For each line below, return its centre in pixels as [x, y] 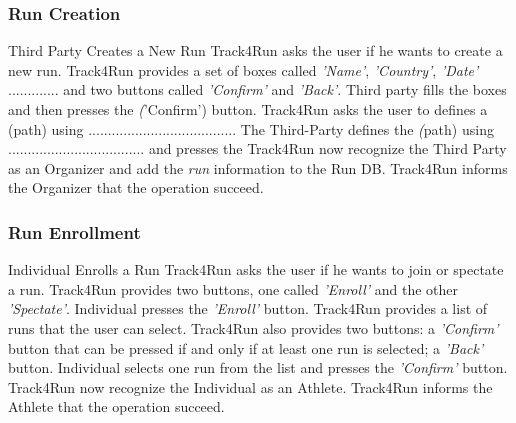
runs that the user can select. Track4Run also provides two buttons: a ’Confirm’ [253, 327]
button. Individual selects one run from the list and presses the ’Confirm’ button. [258, 367]
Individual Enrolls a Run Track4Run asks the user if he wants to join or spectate [256, 269]
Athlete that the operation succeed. [116, 406]
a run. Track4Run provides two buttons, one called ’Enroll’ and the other [233, 288]
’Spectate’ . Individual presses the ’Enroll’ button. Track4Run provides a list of [248, 308]
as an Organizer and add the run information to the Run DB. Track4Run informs [258, 167]
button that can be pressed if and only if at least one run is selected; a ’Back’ [246, 347]
